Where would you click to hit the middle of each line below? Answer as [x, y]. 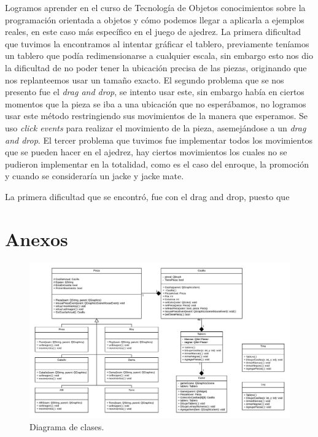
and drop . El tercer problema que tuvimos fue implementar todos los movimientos [159, 140]
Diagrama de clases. [67, 427]
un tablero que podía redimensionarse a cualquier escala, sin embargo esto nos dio [159, 56]
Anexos [37, 238]
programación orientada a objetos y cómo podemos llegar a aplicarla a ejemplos [155, 19]
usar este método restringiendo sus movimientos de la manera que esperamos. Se [157, 116]
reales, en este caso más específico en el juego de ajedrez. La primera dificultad [153, 32]
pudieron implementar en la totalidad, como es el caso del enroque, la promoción [157, 164]
